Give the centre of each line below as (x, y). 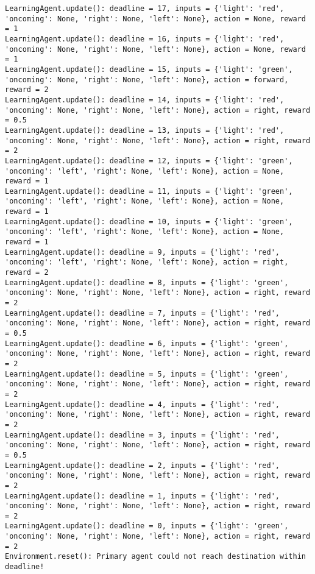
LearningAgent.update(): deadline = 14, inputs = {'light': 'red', (145, 100)
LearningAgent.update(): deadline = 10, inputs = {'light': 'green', (149, 221)
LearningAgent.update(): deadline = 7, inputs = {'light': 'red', (143, 313)
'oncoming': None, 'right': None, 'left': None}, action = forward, (147, 80)
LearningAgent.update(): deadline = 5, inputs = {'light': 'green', (147, 374)
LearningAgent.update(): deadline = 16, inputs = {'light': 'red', (145, 39)
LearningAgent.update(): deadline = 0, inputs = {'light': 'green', (147, 526)
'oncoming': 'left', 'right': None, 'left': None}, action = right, (147, 262)
